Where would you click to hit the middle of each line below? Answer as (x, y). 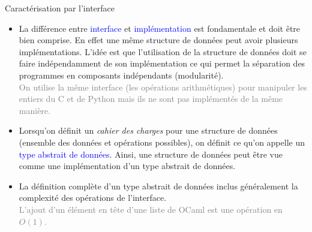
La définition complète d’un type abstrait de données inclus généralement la (158, 186)
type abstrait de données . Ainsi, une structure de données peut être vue (151, 154)
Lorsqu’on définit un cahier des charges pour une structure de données (148, 130)
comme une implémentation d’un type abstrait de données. (127, 166)
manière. (34, 110)
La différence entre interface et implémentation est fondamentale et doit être (160, 28)
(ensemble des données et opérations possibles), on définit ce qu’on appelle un (162, 142)
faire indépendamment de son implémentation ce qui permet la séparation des (162, 63)
